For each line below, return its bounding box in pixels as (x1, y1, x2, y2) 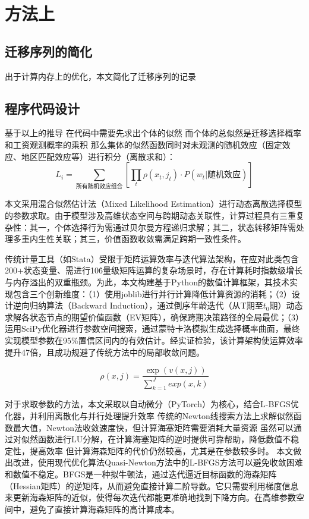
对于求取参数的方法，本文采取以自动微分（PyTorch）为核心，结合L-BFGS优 (5, 398, 299, 410)
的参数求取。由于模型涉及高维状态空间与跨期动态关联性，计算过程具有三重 (5, 209, 296, 222)
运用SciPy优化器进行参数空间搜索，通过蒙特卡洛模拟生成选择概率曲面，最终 (5, 322, 300, 335)
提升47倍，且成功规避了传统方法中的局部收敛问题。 (5, 345, 204, 358)
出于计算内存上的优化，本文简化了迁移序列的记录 (5, 70, 196, 82)
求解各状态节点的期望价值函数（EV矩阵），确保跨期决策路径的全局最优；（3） (5, 310, 304, 323)
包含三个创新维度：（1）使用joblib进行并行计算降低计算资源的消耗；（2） (12, 287, 292, 300)
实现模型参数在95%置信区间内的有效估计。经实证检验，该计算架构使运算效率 (5, 334, 303, 347)
